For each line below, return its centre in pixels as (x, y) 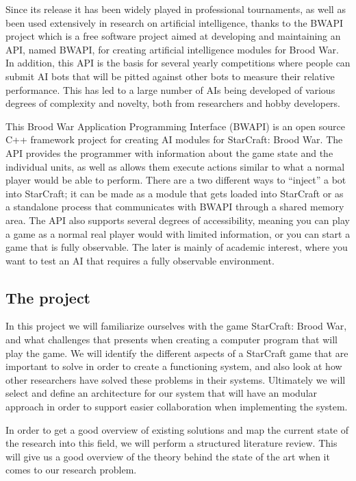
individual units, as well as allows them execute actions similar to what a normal (175, 166)
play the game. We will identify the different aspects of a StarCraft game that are (177, 353)
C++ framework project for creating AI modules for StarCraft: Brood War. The (174, 139)
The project (48, 297)
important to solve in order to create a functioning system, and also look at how (174, 366)
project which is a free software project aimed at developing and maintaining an (173, 36)
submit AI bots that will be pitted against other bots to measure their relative (170, 76)
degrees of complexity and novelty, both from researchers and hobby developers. (173, 103)
